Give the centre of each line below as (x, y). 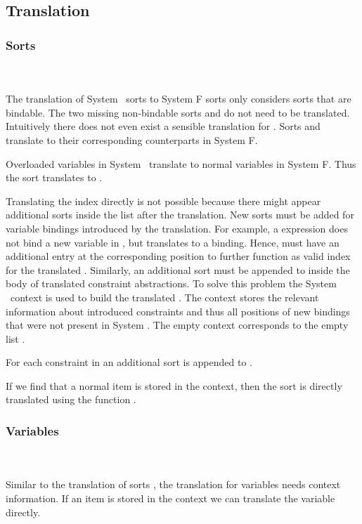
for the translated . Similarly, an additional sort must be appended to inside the (178, 269)
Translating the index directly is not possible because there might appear (163, 201)
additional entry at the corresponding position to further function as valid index (178, 256)
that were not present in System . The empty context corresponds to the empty (177, 325)
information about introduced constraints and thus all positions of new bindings (178, 311)
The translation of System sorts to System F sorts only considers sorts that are (179, 99)
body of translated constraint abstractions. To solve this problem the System (171, 283)
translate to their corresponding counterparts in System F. (132, 139)
